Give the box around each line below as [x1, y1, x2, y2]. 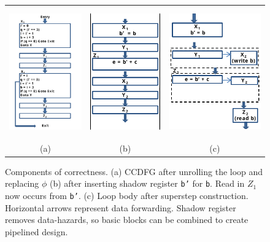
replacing [5, 177, 39, 190]
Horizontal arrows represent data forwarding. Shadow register [5, 201, 236, 214]
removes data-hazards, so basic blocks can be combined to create [5, 213, 249, 226]
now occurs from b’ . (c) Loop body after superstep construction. [5, 189, 249, 202]
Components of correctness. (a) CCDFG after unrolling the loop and [5, 165, 263, 178]
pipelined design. [5, 225, 68, 238]
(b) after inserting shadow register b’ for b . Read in [49, 177, 245, 190]
